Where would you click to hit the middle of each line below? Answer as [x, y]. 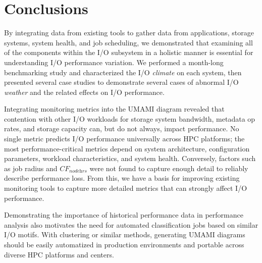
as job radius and [31, 168]
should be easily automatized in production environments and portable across [124, 244]
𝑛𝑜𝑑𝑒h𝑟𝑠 [78, 171]
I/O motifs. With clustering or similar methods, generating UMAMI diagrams [125, 234]
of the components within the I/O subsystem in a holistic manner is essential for [129, 52]
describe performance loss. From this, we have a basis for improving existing [122, 178]
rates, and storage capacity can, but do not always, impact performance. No [122, 128]
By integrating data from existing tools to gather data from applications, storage [129, 33]
